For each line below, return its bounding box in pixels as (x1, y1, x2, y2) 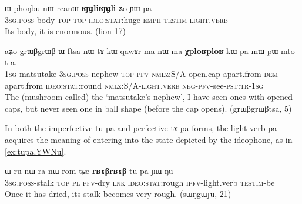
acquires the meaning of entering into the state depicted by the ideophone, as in (5, 133, 293, 145)
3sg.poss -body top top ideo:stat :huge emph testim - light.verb (5, 13, 228, 25)
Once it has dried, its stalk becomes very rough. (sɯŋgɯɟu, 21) (5, 188, 231, 200)
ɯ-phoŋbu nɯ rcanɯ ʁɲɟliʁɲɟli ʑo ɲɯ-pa (5, 2, 152, 14)
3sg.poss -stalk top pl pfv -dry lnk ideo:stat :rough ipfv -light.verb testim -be (5, 176, 275, 188)
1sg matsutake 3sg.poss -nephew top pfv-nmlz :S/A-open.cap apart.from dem (5, 67, 278, 79)
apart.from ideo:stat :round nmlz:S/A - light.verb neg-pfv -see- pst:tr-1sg (5, 79, 264, 91)
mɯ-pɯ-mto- (251, 44, 298, 56)
